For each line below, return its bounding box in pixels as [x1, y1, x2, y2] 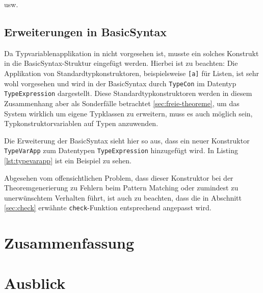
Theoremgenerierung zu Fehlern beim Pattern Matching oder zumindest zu [4, 182, 239, 193]
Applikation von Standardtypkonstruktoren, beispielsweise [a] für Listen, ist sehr [4, 67, 259, 78]
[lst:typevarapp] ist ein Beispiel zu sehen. [4, 155, 131, 165]
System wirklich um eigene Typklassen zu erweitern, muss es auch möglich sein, [4, 108, 253, 118]
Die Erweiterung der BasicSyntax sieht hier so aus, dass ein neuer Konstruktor [4, 135, 250, 145]
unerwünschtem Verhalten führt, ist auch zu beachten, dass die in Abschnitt [4, 192, 242, 203]
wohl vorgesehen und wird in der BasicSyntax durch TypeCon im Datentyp [4, 78, 236, 88]
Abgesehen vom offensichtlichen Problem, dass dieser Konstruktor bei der [4, 172, 233, 183]
